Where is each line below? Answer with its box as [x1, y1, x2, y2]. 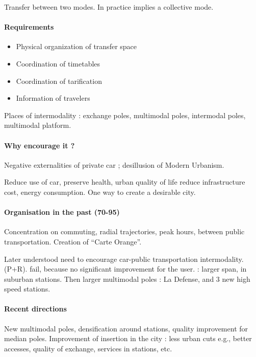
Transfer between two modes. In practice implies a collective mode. [4, 2, 214, 12]
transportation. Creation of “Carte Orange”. [4, 236, 142, 247]
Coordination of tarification [16, 75, 102, 86]
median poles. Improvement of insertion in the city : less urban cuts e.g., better [4, 333, 252, 344]
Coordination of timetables [16, 58, 100, 69]
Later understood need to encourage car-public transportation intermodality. [4, 253, 244, 264]
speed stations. [4, 283, 50, 294]
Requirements [4, 21, 54, 32]
